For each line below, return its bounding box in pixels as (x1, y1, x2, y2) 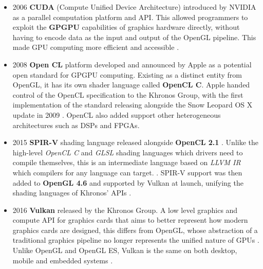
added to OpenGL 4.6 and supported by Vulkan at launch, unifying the (12, 177, 243, 188)
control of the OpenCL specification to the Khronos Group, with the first (12, 89, 243, 100)
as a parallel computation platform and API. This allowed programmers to (12, 11, 248, 22)
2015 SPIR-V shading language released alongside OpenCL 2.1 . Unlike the (12, 137, 259, 148)
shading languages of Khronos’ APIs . (12, 187, 131, 198)
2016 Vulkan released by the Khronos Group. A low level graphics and (12, 204, 238, 215)
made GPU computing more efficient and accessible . (12, 42, 179, 52)
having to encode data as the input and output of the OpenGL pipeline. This (12, 31, 256, 42)
